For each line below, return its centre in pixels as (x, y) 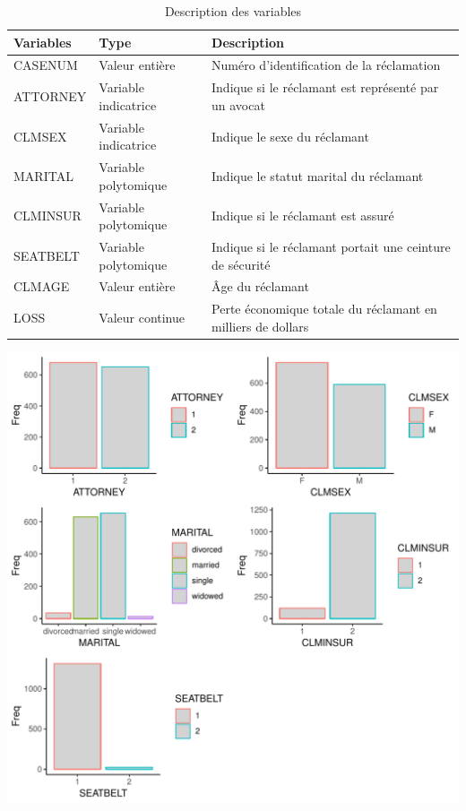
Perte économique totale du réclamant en (324, 309)
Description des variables (233, 11)
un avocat (238, 104)
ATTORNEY (50, 96)
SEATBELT (47, 255)
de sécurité (241, 264)
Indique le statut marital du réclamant (318, 175)
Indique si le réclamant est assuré (303, 216)
